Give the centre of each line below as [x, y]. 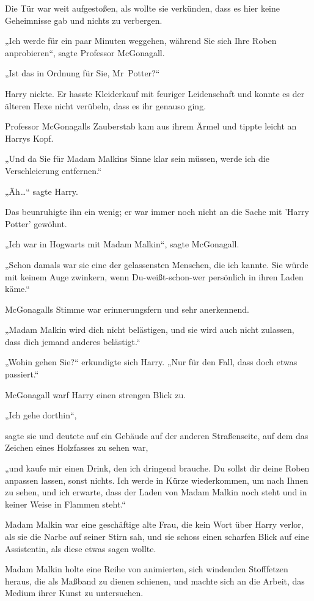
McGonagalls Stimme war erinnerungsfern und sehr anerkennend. [127, 309]
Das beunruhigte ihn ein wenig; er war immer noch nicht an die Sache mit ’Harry [157, 212]
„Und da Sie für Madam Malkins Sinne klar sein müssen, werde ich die [137, 158]
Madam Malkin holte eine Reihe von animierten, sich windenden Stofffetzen [147, 569]
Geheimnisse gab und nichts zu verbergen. [84, 20]
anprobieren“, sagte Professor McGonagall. [85, 52]
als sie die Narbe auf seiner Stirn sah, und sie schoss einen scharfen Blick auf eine [157, 536]
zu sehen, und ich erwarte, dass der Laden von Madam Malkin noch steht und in [156, 492]
